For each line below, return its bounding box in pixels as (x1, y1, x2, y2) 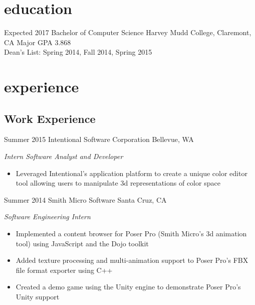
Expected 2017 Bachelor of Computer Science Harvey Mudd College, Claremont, (4, 27, 251, 38)
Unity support (16, 291, 60, 302)
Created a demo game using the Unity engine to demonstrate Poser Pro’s (16, 281, 241, 292)
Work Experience (4, 110, 96, 126)
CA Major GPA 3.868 (4, 37, 71, 47)
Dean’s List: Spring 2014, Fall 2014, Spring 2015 (4, 47, 152, 57)
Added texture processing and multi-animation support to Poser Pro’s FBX (16, 255, 248, 265)
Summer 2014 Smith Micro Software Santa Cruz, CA (4, 194, 167, 205)
